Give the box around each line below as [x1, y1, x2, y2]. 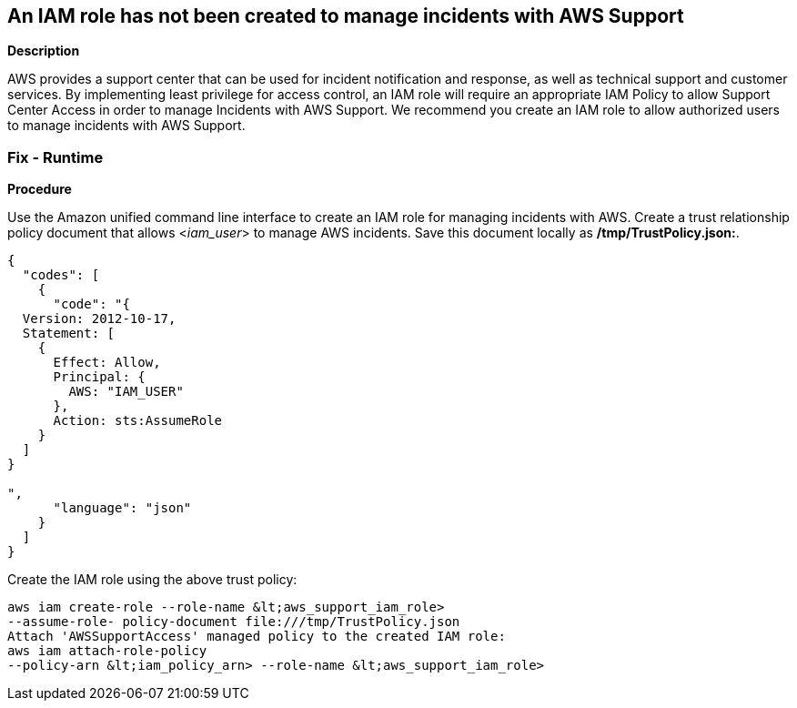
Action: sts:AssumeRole [53, 413, 223, 429]
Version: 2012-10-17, [22, 311, 177, 327]
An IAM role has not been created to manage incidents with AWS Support [7, 5, 684, 27]
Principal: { [53, 369, 146, 385]
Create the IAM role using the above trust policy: [7, 571, 298, 588]
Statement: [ [22, 326, 116, 341]
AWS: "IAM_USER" [68, 384, 184, 400]
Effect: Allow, [53, 355, 161, 370]
